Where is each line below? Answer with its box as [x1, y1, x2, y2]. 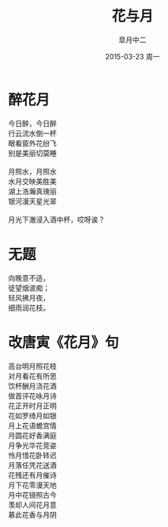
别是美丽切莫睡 [8, 148, 57, 158]
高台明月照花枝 [8, 361, 57, 371]
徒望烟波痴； [8, 283, 50, 292]
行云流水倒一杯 [8, 128, 57, 138]
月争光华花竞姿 [8, 441, 57, 450]
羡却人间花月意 [8, 500, 57, 510]
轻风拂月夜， [8, 292, 50, 302]
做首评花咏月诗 [8, 391, 57, 400]
